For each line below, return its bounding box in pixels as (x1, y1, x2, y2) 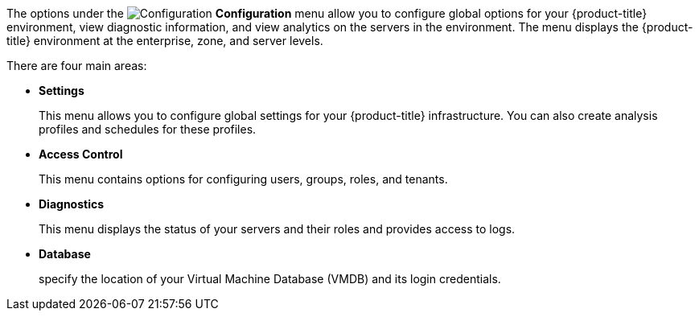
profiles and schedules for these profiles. (39, 122, 257, 136)
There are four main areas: (6, 59, 147, 72)
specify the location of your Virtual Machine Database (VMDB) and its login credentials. (39, 272, 501, 286)
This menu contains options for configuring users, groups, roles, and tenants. (39, 172, 448, 186)
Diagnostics (39, 197, 105, 211)
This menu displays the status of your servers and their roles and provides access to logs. (39, 222, 516, 236)
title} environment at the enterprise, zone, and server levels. (6, 34, 323, 47)
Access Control (39, 147, 123, 161)
